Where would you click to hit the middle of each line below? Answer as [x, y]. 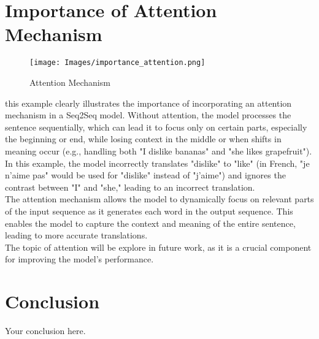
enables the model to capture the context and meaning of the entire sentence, [150, 223]
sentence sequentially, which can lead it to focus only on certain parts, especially [156, 127]
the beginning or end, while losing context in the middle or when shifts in [143, 139]
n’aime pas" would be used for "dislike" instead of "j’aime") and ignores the [145, 175]
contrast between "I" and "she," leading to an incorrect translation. [130, 187]
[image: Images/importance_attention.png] [117, 63]
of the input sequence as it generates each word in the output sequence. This [149, 211]
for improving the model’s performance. [79, 259]
